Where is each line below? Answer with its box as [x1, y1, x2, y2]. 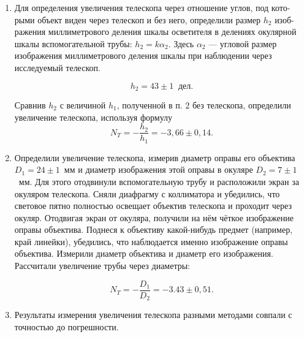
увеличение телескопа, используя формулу [14, 110, 173, 123]
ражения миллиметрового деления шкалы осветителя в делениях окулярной [14, 25, 297, 38]
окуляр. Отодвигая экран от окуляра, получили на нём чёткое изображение [14, 211, 294, 224]
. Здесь [168, 37, 194, 50]
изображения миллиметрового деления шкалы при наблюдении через [14, 49, 272, 62]
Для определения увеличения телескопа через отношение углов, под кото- [14, 1, 291, 13]
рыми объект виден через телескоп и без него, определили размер [14, 13, 261, 26]
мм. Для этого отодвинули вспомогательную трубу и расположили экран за [18, 175, 299, 187]
